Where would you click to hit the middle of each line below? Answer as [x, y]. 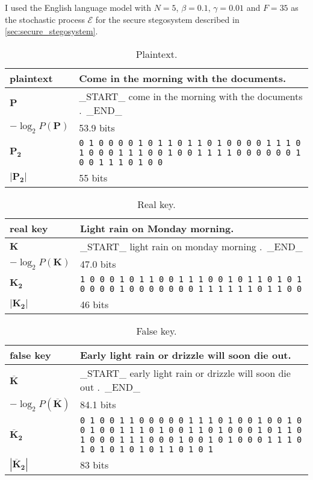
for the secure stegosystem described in [167, 19]
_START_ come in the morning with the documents [191, 96]
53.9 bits [97, 127]
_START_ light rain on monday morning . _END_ [191, 246]
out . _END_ [110, 387]
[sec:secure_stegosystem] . [51, 31]
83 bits [94, 465]
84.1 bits [98, 405]
